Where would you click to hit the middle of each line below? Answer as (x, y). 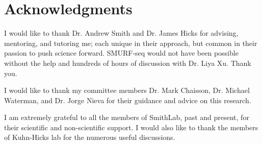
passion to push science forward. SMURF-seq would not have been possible (121, 53)
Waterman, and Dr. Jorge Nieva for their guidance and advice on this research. (128, 100)
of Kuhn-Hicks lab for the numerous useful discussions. (90, 137)
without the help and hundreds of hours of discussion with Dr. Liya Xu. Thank (128, 63)
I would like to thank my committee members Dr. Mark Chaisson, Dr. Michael (127, 90)
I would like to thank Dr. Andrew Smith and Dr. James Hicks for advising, (121, 33)
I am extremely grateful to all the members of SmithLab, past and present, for (127, 117)
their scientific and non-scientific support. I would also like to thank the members (131, 127)
